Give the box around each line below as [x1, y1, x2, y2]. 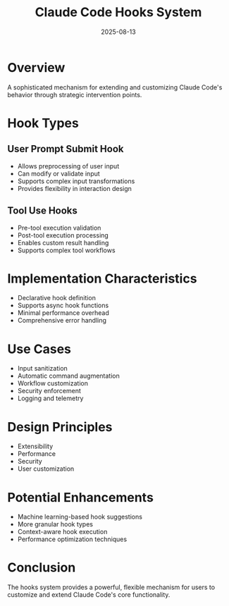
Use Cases [7, 341, 72, 357]
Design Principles [7, 419, 113, 435]
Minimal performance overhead [17, 309, 109, 317]
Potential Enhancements [7, 489, 154, 505]
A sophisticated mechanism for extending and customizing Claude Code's [7, 82, 223, 92]
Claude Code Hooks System [35, 4, 202, 20]
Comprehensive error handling [17, 316, 107, 325]
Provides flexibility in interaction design [17, 184, 132, 192]
